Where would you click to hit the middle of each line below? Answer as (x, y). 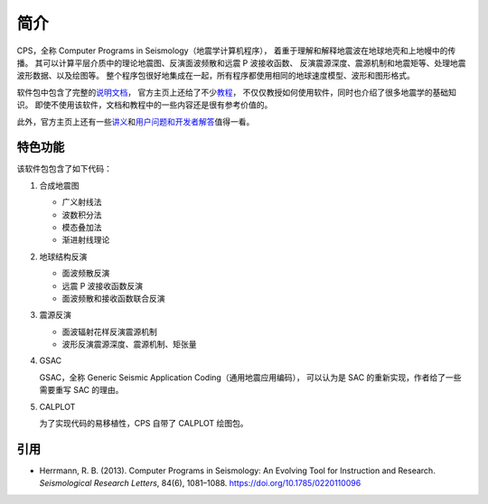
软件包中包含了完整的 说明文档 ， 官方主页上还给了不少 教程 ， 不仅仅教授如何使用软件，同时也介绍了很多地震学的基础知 (236, 92)
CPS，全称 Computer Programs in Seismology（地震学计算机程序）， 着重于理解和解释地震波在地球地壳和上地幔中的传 (236, 51)
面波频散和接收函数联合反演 (113, 298)
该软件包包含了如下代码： (64, 169)
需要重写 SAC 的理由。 (81, 390)
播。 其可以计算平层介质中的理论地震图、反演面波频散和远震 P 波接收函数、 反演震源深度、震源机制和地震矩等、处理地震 (241, 62)
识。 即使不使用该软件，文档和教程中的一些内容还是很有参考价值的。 (145, 105)
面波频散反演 (86, 273)
